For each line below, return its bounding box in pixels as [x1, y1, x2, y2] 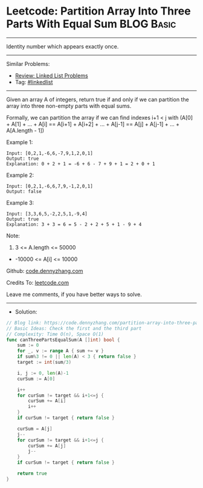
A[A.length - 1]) [6, 127, 44, 134]
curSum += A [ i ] [28, 398, 66, 404]
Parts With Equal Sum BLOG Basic [6, 17, 176, 31]
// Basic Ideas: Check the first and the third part [6, 325, 142, 331]
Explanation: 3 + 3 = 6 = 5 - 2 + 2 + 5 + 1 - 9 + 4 [6, 221, 142, 228]
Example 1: [6, 138, 33, 146]
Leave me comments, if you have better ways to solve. [6, 291, 142, 298]
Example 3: [6, 199, 34, 206]
